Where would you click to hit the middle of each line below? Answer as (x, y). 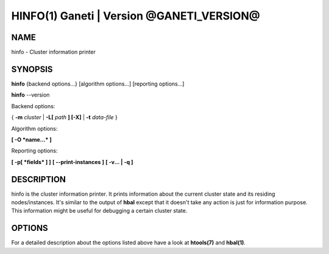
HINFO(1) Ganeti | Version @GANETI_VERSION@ (136, 16)
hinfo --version (30, 95)
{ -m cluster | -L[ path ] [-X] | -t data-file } (65, 117)
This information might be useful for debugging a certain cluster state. (99, 211)
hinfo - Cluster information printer (54, 52)
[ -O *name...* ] (31, 139)
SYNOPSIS (32, 69)
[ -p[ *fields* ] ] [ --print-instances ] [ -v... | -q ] (72, 162)
